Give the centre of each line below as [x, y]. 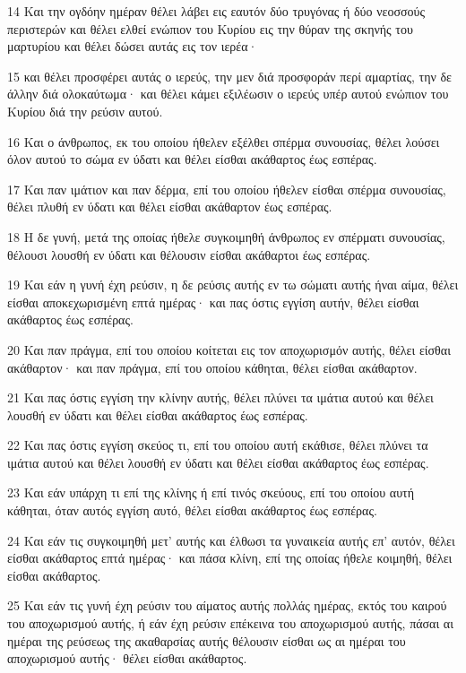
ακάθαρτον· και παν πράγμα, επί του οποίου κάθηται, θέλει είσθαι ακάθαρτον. [212, 367]
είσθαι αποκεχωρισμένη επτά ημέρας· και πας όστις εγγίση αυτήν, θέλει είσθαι [213, 302]
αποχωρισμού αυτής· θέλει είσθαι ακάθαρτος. [127, 658]
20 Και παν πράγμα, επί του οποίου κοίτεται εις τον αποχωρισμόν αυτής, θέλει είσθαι [229, 349]
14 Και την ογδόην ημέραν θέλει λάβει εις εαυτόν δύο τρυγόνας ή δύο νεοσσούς [216, 11]
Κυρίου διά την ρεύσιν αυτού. [85, 111]
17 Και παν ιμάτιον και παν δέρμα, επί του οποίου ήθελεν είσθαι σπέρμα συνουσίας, [227, 189]
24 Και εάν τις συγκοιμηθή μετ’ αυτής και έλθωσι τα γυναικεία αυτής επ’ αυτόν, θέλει [231, 540]
